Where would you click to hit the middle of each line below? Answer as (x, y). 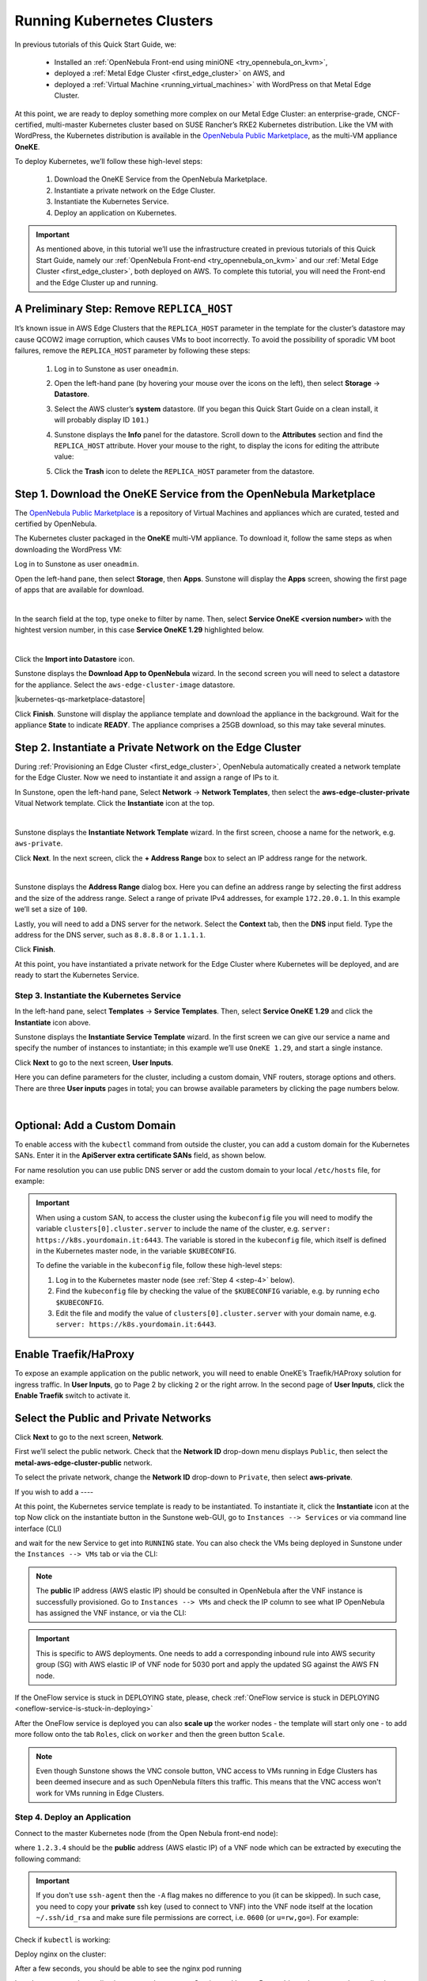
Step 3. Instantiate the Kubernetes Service (98, 995)
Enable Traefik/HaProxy (74, 1355)
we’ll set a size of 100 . (51, 909)
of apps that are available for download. (79, 590)
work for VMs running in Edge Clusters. (100, 1793)
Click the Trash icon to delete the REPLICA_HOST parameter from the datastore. (185, 471)
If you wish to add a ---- (54, 1492)
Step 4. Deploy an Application (73, 1817)
